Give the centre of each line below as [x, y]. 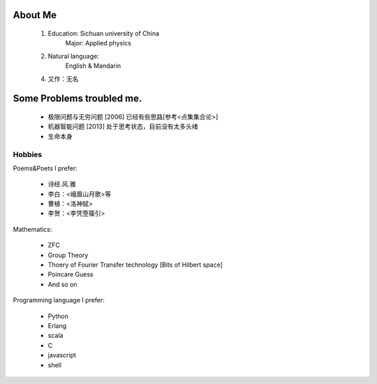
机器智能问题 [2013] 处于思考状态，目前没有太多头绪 [123, 126]
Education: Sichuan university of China [104, 34]
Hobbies [28, 154]
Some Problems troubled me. [77, 99]
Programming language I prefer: [59, 300]
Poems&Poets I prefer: [45, 168]
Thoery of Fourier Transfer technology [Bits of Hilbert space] [135, 265]
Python [58, 316]
